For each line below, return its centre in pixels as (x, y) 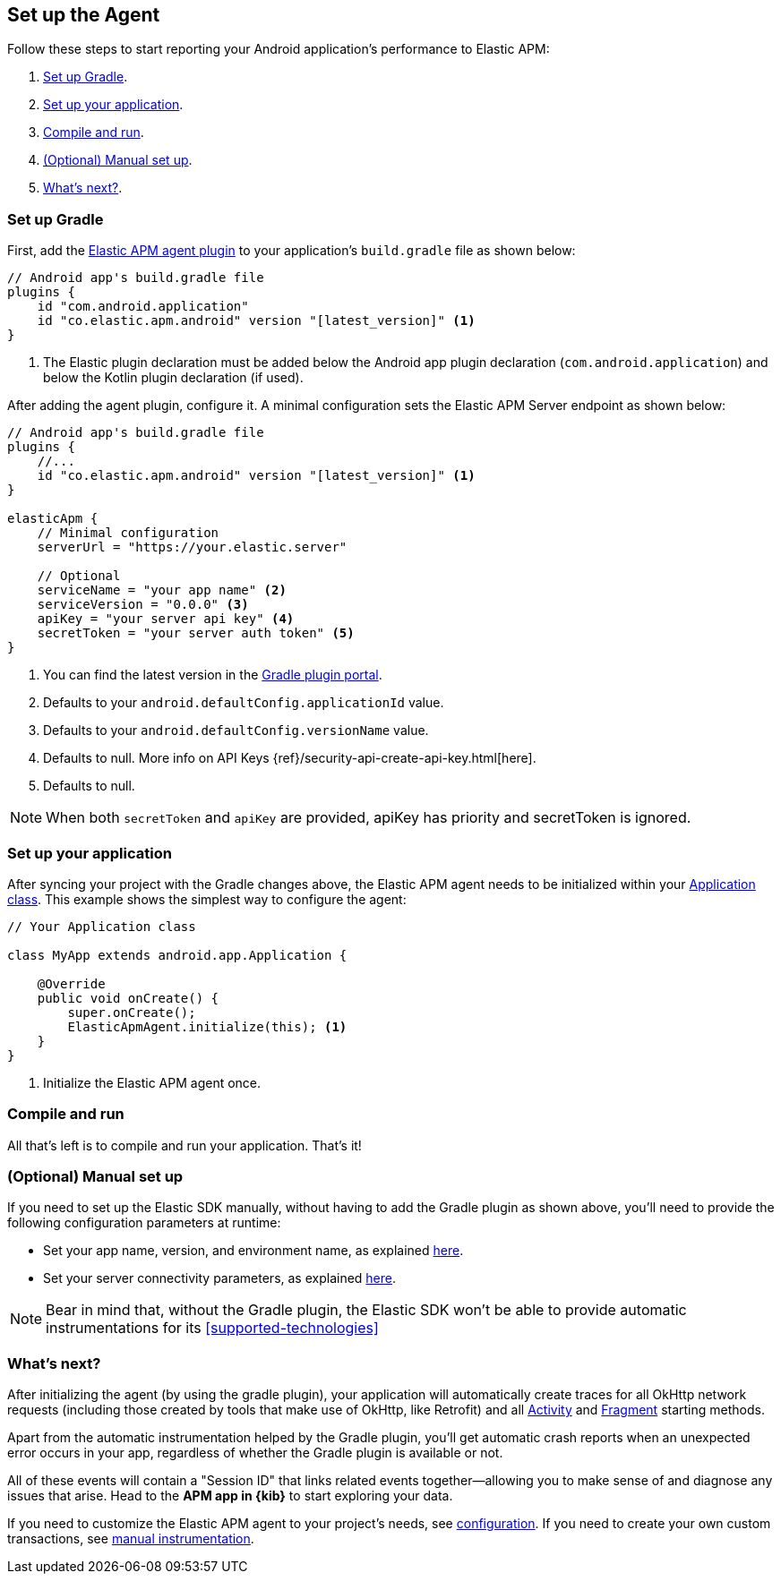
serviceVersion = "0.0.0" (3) (143, 605)
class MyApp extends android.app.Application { (177, 955)
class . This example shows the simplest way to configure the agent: (207, 899)
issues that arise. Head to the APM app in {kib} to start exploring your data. (230, 1496)
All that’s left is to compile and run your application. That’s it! (185, 1145)
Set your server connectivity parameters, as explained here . (220, 1278)
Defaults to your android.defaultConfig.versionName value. (236, 731)
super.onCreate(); (132, 1012)
